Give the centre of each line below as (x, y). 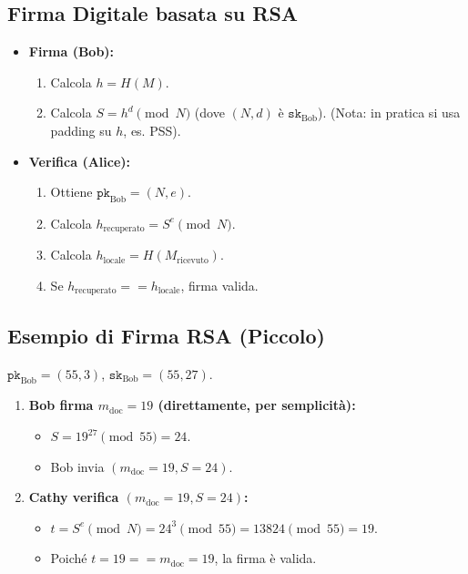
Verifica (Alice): (79, 161)
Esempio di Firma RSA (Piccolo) (166, 335)
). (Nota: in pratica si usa (389, 113)
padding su (81, 130)
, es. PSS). (152, 130)
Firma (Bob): (71, 51)
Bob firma (61, 405)
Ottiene (71, 192)
